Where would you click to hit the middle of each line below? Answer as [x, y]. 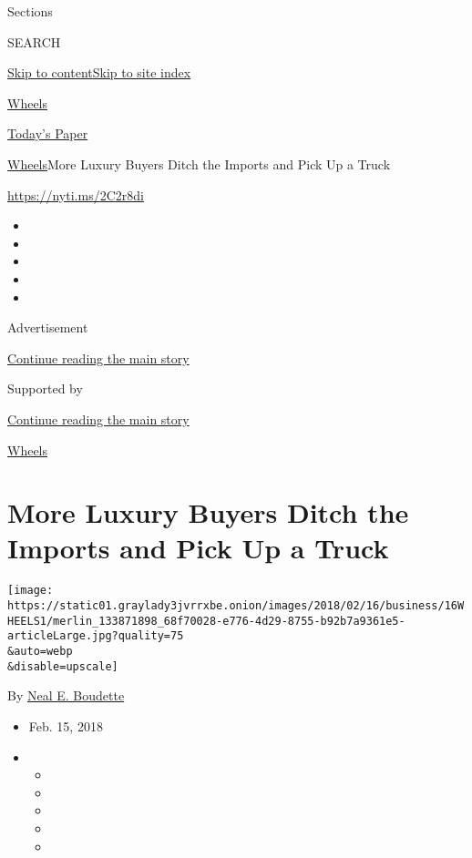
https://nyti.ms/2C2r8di [76, 194]
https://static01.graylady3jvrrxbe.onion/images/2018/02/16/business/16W [236, 606]
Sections [30, 11]
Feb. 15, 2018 [66, 725]
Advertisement [48, 327]
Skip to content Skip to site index [99, 72]
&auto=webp [40, 652]
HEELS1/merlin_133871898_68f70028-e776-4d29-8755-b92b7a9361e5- [206, 621]
